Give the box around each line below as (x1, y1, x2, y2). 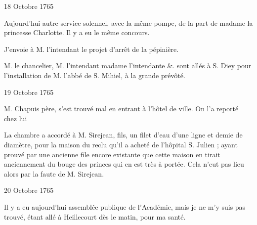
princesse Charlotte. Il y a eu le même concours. (4, 27, 150, 38)
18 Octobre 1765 (4, 1, 54, 11)
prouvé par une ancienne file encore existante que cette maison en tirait (4, 149, 220, 159)
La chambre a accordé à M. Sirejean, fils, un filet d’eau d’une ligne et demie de (4, 130, 243, 140)
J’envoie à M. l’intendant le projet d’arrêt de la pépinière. (4, 44, 179, 54)
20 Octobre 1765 (4, 185, 54, 195)
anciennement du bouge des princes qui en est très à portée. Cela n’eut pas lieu (4, 159, 244, 169)
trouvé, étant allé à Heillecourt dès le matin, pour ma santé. (4, 211, 186, 222)
